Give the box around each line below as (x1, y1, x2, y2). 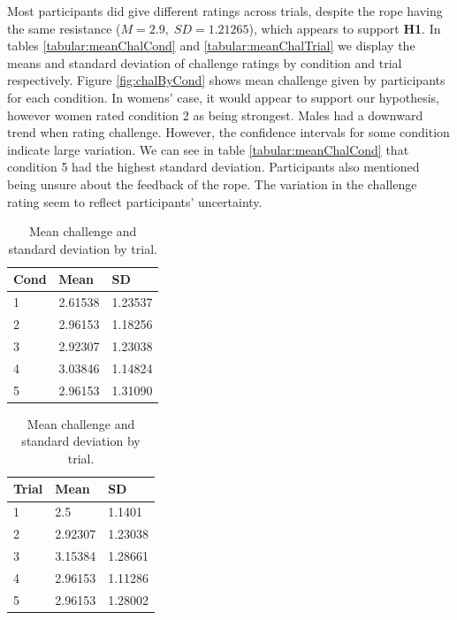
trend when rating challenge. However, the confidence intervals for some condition (7, 123, 450, 142)
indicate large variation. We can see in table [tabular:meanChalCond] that (7, 140, 409, 158)
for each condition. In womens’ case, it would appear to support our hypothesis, (7, 88, 440, 106)
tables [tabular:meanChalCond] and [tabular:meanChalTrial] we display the (7, 36, 415, 55)
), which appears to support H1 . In (248, 19, 441, 37)
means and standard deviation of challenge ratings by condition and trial (7, 53, 402, 72)
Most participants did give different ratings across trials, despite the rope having (7, 2, 443, 19)
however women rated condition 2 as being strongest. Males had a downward (7, 105, 423, 124)
